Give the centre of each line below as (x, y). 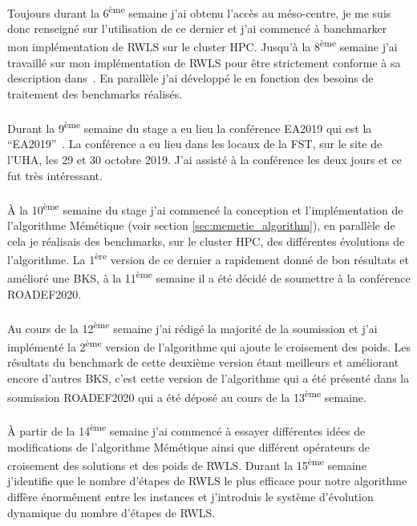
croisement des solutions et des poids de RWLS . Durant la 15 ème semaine (187, 464)
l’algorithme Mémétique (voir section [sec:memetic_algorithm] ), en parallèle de (201, 225)
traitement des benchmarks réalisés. (95, 93)
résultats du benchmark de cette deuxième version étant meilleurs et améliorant (203, 362)
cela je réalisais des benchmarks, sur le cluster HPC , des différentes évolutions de (206, 241)
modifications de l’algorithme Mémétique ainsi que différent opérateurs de (188, 446)
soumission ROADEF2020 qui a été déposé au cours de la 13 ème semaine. (187, 396)
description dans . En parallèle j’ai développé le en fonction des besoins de (190, 78)
